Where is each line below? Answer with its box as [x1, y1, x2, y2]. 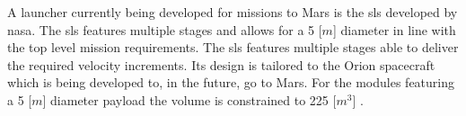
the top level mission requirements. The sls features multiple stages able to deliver [7, 38, 459, 57]
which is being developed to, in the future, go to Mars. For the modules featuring [7, 73, 455, 92]
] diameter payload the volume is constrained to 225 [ [42, 90, 337, 109]
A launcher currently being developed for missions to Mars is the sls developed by [7, 3, 458, 21]
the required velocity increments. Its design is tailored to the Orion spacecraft [7, 55, 435, 74]
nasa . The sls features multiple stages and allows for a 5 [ [7, 20, 322, 39]
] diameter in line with [332, 20, 456, 39]
